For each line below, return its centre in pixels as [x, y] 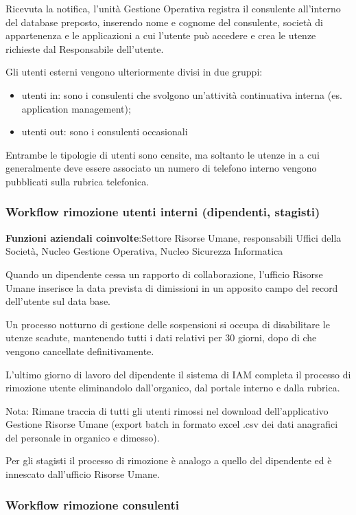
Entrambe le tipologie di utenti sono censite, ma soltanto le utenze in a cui [163, 154]
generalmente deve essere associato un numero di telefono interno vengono [161, 168]
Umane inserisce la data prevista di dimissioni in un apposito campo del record [172, 287]
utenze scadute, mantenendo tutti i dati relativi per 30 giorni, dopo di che [161, 337]
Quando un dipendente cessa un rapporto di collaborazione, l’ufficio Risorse [164, 274]
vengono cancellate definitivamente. [80, 351]
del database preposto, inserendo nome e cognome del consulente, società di [164, 22]
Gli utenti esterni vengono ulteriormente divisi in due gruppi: [134, 72]
